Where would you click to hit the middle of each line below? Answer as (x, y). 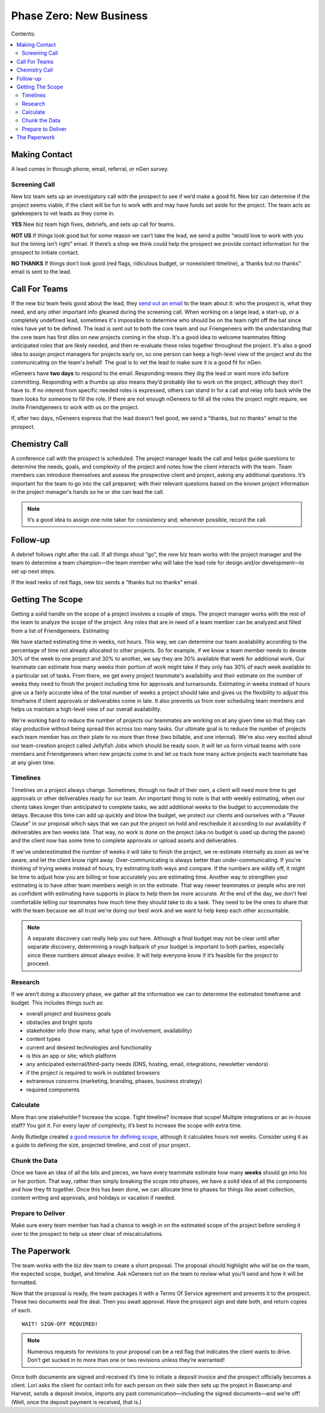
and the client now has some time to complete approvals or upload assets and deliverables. (124, 841)
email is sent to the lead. (41, 272)
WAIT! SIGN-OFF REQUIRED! (60, 1324)
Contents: (23, 34)
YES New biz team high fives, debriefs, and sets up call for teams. (93, 224)
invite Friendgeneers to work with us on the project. (75, 407)
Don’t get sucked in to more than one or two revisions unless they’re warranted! (126, 1360)
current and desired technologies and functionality (89, 1047)
